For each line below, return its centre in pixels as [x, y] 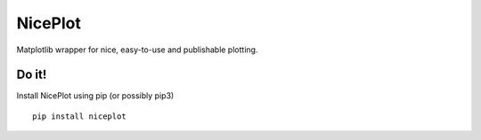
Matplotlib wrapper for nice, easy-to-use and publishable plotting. [137, 50]
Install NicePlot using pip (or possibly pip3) [95, 96]
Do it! [32, 75]
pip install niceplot [79, 116]
